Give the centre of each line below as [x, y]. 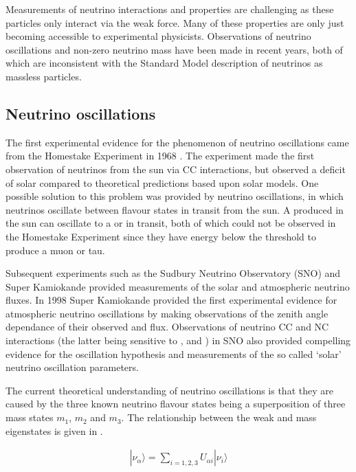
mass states [30, 417]
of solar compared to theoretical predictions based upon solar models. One [162, 182]
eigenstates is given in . [54, 430]
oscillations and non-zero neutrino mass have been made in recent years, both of [174, 49]
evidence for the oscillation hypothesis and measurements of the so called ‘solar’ [174, 353]
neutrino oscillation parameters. [72, 367]
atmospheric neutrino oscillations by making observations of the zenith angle [167, 313]
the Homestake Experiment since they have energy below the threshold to [161, 236]
